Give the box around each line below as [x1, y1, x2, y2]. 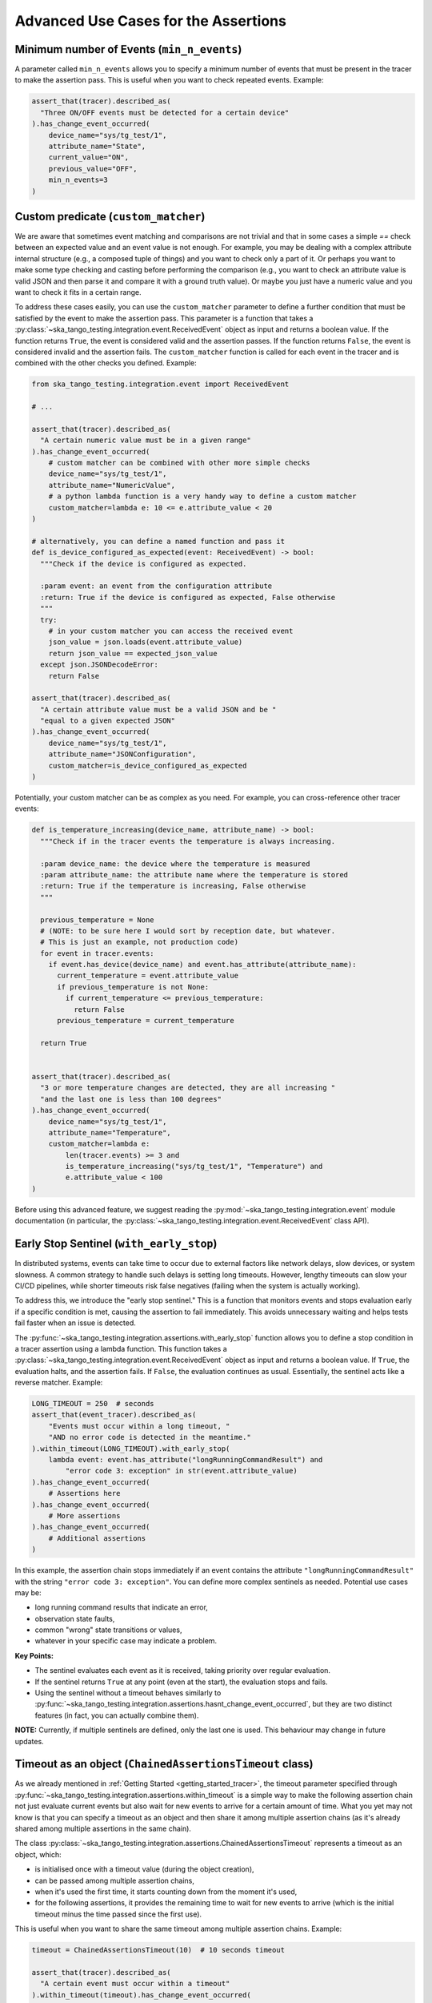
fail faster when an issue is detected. [14, 1318, 136, 1328]
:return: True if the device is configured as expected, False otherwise [40, 593, 336, 602]
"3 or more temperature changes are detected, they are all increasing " [40, 1083, 336, 1093]
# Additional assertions [48, 1533, 146, 1542]
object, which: [14, 1849, 62, 1859]
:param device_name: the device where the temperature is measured [40, 859, 310, 869]
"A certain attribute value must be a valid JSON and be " [40, 705, 277, 714]
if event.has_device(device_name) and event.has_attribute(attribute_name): [48, 960, 357, 969]
